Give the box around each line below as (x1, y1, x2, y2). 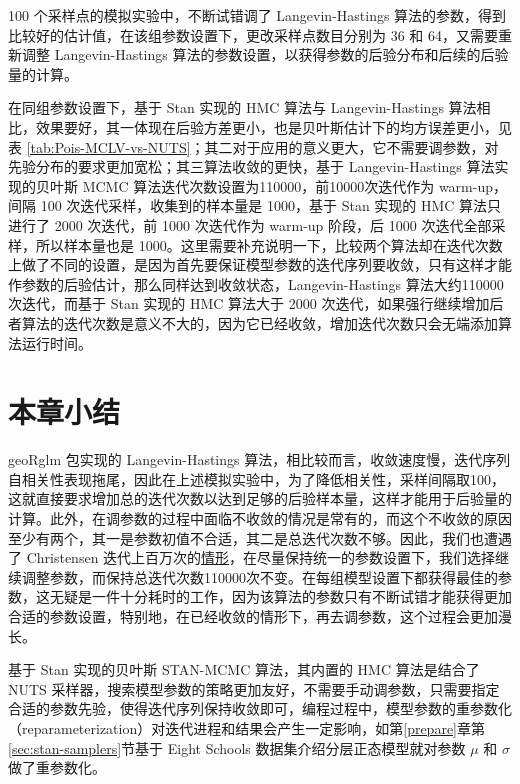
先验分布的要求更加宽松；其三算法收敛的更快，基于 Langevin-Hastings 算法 (8, 156, 495, 177)
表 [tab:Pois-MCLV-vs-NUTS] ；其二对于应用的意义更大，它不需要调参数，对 (8, 136, 499, 157)
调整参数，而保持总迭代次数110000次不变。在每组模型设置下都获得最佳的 (21, 566, 498, 587)
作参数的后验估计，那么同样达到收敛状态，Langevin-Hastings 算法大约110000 (8, 273, 504, 294)
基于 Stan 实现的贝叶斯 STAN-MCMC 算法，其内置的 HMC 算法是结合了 (8, 659, 480, 680)
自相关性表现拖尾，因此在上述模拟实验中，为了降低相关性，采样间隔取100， (8, 468, 505, 489)
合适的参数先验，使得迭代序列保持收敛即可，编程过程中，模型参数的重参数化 (8, 698, 512, 719)
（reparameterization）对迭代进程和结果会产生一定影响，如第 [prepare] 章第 (8, 717, 485, 738)
